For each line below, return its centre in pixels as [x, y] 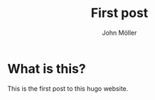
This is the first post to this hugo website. [68, 88]
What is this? [47, 68]
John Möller [119, 33]
